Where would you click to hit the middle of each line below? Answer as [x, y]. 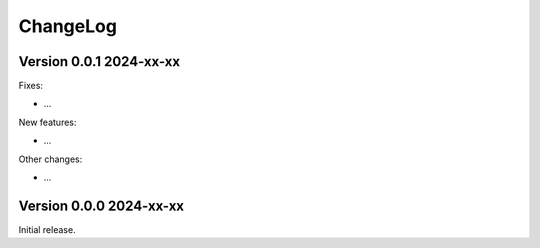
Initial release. [47, 229]
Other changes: [50, 159]
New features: [47, 122]
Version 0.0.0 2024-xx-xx [101, 205]
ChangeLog [67, 26]
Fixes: [31, 86]
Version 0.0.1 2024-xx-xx [99, 61]
